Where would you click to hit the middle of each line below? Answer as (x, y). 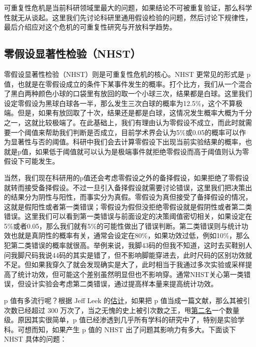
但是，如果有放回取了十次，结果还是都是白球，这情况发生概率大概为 (128, 113)
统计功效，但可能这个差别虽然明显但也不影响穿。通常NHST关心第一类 (130, 274)
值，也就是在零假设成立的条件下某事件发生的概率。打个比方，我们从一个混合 (128, 84)
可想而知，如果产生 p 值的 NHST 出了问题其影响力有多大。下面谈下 (127, 329)
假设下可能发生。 (32, 161)
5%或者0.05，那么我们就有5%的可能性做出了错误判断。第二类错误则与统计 (123, 226)
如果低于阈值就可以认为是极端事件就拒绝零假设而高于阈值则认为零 (142, 151)
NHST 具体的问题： (35, 339)
